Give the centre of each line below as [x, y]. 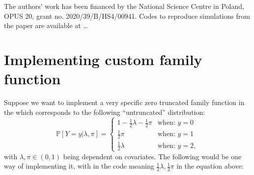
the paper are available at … [46, 25]
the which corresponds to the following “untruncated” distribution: [105, 112]
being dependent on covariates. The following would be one [152, 156]
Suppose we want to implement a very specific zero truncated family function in [124, 102]
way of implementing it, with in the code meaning [79, 166]
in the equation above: [210, 166]
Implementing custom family [103, 59]
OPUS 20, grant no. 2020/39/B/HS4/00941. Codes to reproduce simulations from [127, 16]
